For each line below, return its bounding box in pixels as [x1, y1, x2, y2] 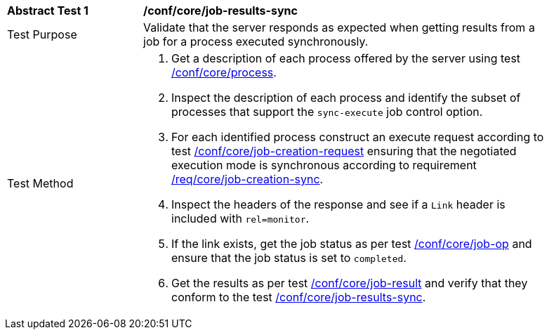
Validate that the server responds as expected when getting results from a [143, 20, 535, 34]
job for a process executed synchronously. [143, 34, 369, 48]
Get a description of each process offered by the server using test [171, 51, 521, 65]
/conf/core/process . [171, 65, 277, 79]
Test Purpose [7, 27, 77, 41]
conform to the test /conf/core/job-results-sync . [171, 290, 426, 304]
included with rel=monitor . [171, 211, 310, 225]
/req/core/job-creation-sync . [171, 172, 324, 186]
